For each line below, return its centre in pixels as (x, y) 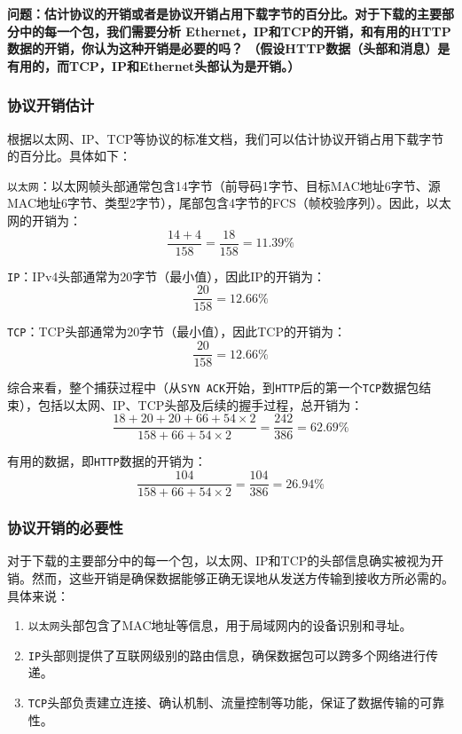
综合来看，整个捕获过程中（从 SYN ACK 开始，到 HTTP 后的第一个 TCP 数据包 (213, 387)
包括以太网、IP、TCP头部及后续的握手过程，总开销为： (200, 404)
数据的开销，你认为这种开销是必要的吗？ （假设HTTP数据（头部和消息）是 (229, 48)
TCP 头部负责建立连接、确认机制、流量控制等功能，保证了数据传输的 (224, 702)
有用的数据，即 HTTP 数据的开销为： (107, 461)
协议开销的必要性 (65, 528)
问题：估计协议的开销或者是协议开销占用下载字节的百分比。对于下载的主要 (224, 13)
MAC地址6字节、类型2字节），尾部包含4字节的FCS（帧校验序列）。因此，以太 (229, 203)
